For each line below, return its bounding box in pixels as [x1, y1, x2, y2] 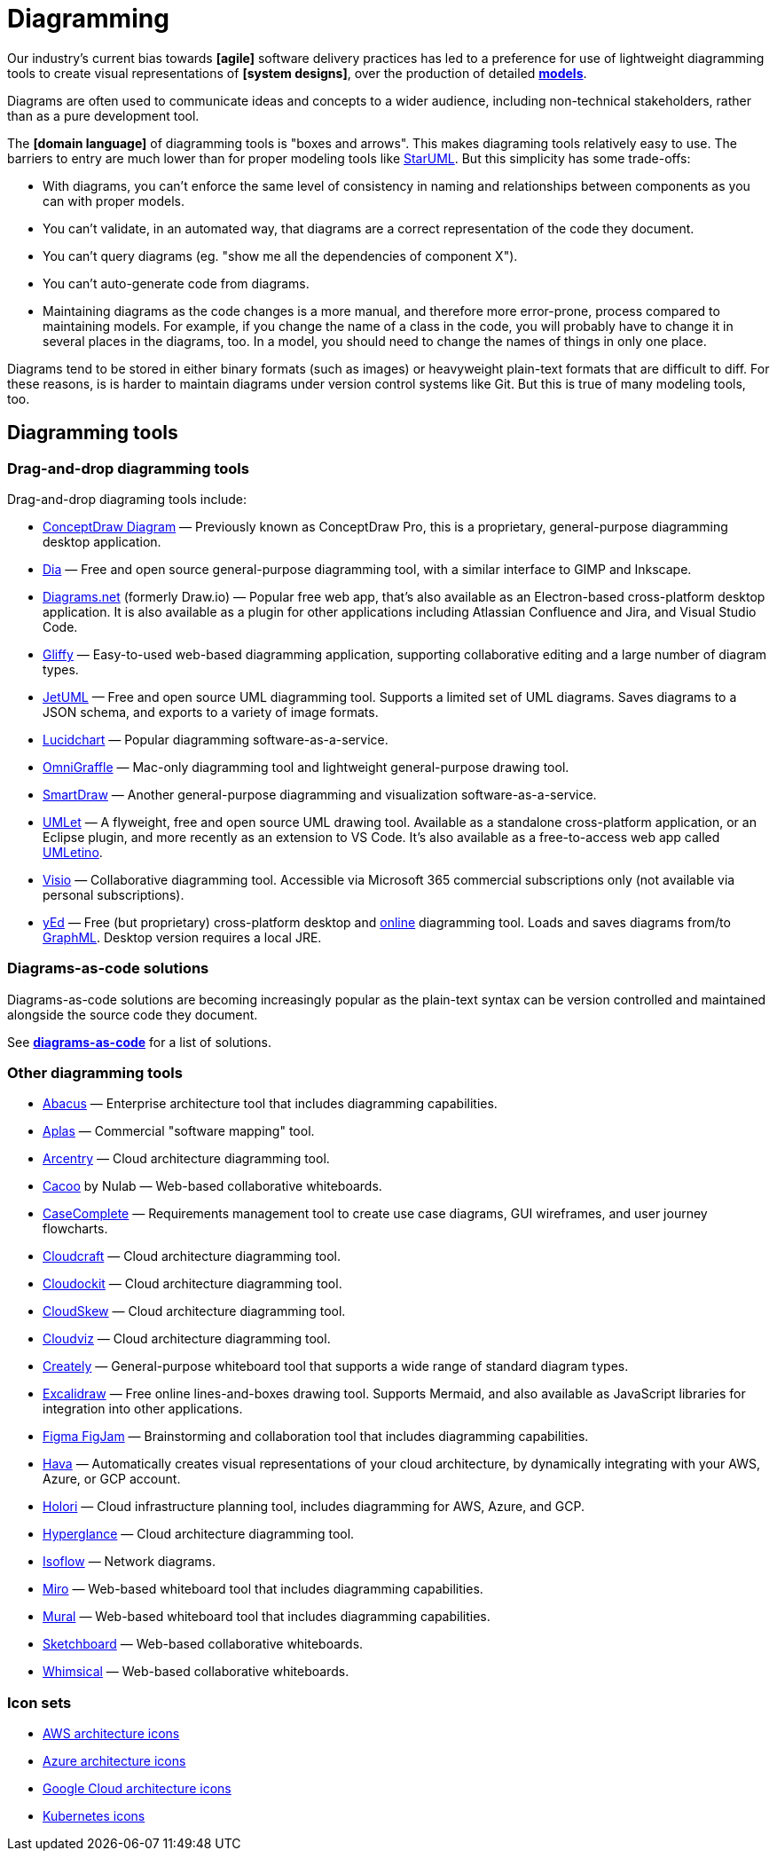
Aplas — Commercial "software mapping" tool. [43, 1123, 315, 1139]
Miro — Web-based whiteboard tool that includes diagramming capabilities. [43, 1581, 483, 1597]
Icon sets [7, 1693, 72, 1712]
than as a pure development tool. [7, 107, 200, 123]
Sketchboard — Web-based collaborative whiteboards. [43, 1636, 364, 1652]
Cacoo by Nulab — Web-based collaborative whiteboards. [43, 1178, 382, 1194]
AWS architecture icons [43, 1726, 180, 1742]
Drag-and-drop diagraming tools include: [7, 491, 247, 507]
